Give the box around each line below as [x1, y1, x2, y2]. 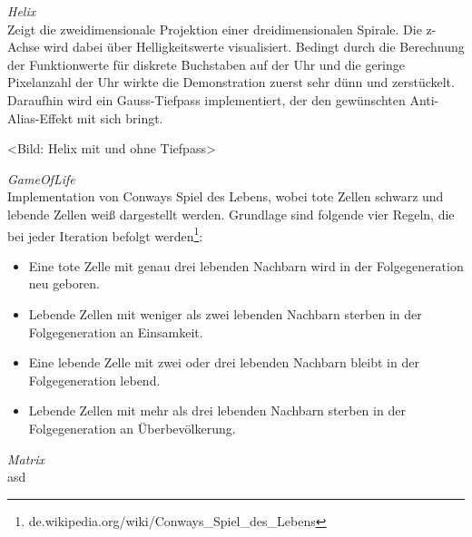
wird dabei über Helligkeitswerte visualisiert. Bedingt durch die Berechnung [44, 37, 465, 56]
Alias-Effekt [7, 108, 74, 127]
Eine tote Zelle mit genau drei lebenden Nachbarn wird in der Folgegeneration [28, 256, 464, 275]
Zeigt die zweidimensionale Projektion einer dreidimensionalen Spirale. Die [7, 19, 422, 38]
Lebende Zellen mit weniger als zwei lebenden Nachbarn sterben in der [28, 304, 422, 323]
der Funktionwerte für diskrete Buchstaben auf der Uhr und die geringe [7, 54, 405, 73]
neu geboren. [28, 274, 101, 293]
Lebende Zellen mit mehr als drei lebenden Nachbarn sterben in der [28, 401, 406, 420]
